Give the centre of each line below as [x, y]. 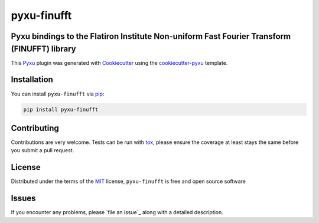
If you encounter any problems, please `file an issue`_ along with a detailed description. [117, 212]
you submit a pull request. [43, 150]
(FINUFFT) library [43, 49]
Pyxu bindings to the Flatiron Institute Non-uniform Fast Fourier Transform [151, 36]
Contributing [35, 128]
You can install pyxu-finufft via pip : [58, 94]
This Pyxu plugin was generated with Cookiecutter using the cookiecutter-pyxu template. [119, 63]
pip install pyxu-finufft [61, 109]
